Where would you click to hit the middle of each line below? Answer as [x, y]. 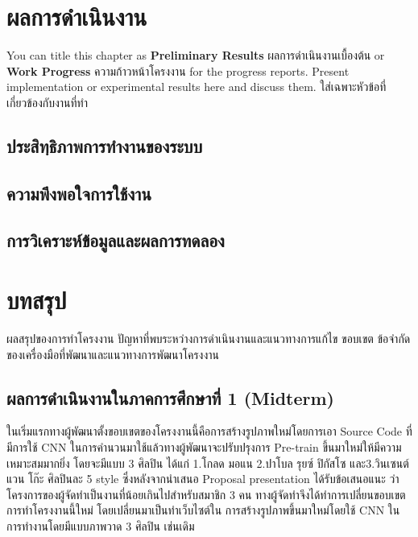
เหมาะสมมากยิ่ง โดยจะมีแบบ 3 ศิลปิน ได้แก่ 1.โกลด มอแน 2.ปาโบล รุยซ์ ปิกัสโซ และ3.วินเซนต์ [208, 463]
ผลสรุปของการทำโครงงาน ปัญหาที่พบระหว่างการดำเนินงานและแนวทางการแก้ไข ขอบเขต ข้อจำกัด [209, 338]
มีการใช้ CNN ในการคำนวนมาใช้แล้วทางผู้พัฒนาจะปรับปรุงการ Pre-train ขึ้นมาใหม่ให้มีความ [204, 446]
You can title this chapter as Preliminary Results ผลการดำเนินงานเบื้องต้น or [196, 55]
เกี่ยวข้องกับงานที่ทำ [47, 102]
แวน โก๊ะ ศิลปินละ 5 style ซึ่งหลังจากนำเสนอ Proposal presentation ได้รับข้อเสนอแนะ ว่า [203, 479]
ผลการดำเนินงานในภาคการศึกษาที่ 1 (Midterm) [170, 397]
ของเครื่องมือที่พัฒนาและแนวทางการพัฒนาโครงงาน [113, 354]
